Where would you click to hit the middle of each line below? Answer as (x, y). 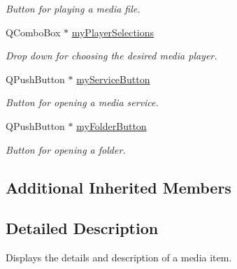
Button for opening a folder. (66, 149)
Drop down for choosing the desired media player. (112, 56)
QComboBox (33, 32)
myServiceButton (113, 79)
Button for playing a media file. (73, 8)
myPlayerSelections (113, 32)
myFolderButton (112, 125)
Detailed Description (82, 228)
